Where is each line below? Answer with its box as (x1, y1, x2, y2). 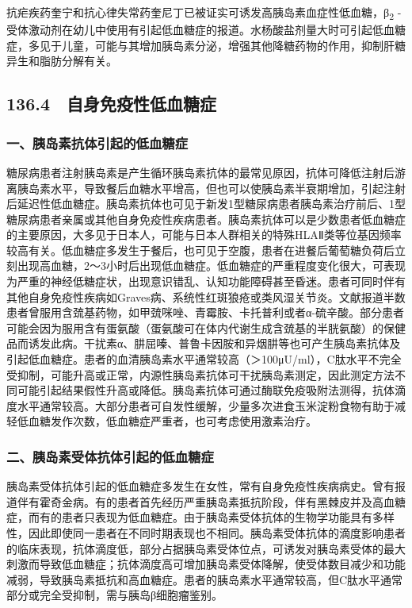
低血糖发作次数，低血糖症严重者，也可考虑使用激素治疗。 (17, 413, 317, 429)
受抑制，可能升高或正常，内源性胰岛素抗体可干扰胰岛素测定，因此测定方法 (6, 366, 395, 383)
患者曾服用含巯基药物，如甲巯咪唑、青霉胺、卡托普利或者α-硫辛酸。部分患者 (6, 304, 404, 321)
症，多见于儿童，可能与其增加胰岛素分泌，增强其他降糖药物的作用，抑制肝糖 (6, 37, 406, 53)
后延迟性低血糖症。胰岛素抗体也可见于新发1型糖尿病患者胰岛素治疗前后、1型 (6, 195, 406, 212)
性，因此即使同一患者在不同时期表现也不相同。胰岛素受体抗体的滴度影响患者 (6, 525, 406, 541)
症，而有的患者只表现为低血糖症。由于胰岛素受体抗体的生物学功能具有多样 (6, 509, 395, 525)
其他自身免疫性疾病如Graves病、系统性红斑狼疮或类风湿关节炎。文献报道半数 (6, 288, 406, 305)
